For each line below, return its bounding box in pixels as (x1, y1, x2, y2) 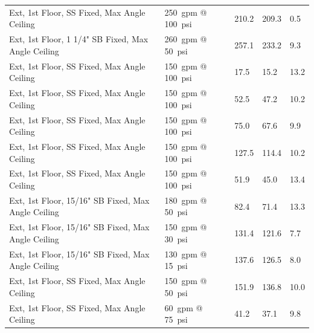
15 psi (164, 259, 188, 272)
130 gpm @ (164, 247, 207, 260)
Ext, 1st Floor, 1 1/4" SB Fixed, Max (9, 33, 149, 45)
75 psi (164, 313, 188, 326)
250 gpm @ (164, 5, 207, 18)
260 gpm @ (164, 33, 207, 45)
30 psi (164, 232, 188, 245)
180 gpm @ (164, 193, 207, 206)
